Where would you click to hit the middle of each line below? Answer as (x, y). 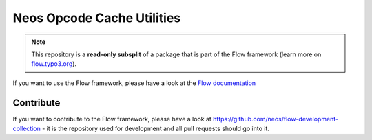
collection (27, 129)
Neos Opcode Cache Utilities (97, 18)
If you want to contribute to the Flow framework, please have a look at (112, 119)
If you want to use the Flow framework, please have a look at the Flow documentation (134, 83)
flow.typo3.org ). (54, 64)
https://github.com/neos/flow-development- (276, 119)
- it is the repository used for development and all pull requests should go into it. (156, 129)
